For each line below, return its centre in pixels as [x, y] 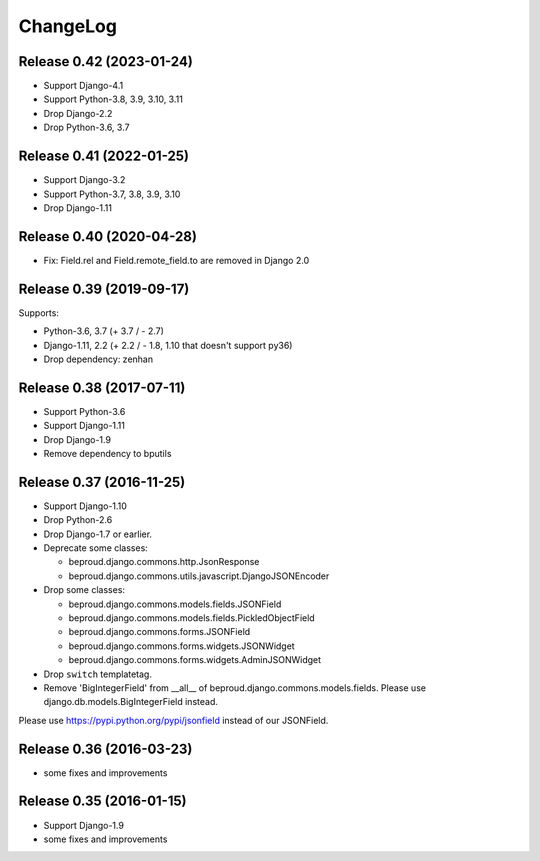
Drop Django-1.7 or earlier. [98, 534]
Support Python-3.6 [84, 411]
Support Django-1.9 [84, 825]
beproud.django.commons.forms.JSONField [159, 632]
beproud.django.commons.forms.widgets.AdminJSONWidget [195, 660]
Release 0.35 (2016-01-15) [102, 801]
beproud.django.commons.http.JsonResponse [164, 562]
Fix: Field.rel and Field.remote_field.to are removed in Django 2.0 [176, 260]
